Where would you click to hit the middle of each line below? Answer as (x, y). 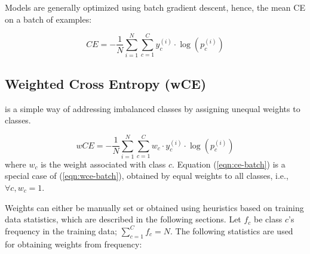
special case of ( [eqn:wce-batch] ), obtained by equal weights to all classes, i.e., (147, 176)
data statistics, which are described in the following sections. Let (123, 219)
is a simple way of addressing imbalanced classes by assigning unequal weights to (153, 108)
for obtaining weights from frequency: (73, 244)
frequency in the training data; (61, 230)
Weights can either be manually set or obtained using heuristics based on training (154, 207)
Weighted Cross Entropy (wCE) (106, 83)
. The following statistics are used (231, 230)
